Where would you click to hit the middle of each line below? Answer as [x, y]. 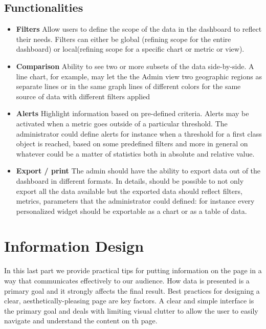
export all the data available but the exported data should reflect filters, [129, 191]
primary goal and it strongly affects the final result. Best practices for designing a [132, 290]
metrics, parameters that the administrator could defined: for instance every [135, 201]
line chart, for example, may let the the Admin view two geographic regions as [139, 76]
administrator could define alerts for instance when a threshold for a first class [139, 133]
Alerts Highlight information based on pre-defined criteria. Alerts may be [132, 113]
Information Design [74, 246]
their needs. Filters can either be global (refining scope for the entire [124, 39]
